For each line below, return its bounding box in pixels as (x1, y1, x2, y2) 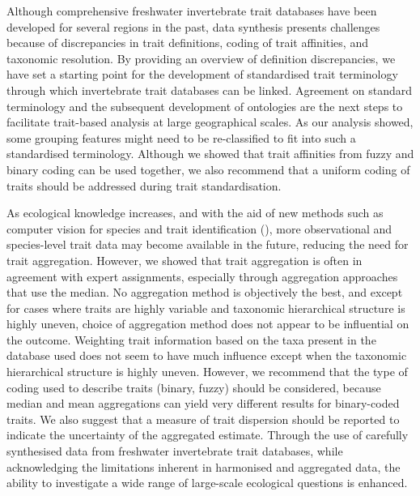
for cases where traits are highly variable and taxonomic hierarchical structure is (6, 299, 405, 316)
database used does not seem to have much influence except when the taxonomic (6, 347, 407, 364)
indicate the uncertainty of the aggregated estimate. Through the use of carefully (6, 426, 409, 443)
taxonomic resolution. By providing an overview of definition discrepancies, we (6, 49, 396, 66)
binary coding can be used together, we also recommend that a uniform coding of (6, 160, 410, 177)
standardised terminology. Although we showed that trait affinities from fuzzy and (6, 145, 414, 162)
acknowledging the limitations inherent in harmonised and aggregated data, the (6, 458, 401, 475)
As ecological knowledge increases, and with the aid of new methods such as (6, 204, 384, 221)
